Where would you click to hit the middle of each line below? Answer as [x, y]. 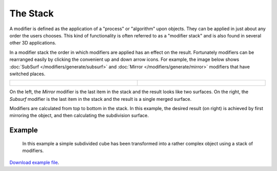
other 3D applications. [33, 43]
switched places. [27, 74]
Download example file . [34, 162]
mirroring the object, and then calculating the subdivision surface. [79, 116]
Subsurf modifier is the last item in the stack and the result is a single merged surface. [101, 99]
